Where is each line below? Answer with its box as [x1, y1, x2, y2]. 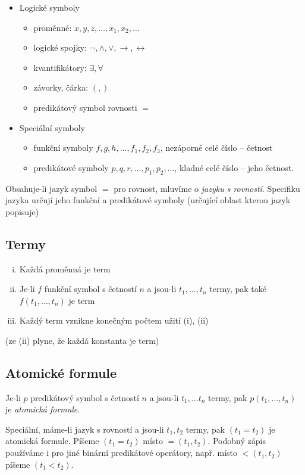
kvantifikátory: [33, 61, 87, 73]
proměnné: [33, 21, 72, 33]
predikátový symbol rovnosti [33, 101, 137, 113]
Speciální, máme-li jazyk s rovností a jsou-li [5, 423, 164, 435]
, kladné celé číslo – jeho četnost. [174, 161, 294, 173]
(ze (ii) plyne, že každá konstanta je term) [5, 334, 159, 346]
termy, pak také [209, 282, 267, 295]
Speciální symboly [19, 121, 85, 134]
